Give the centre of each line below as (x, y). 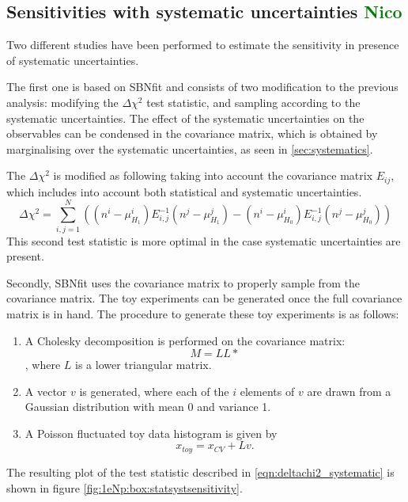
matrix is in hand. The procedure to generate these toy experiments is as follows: (203, 313)
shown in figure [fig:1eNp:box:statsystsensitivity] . (125, 487)
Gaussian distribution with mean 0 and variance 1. (148, 407)
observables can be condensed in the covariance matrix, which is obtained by (192, 133)
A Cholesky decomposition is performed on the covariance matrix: (185, 340)
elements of (267, 391)
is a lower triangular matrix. (144, 365)
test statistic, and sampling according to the (253, 102)
